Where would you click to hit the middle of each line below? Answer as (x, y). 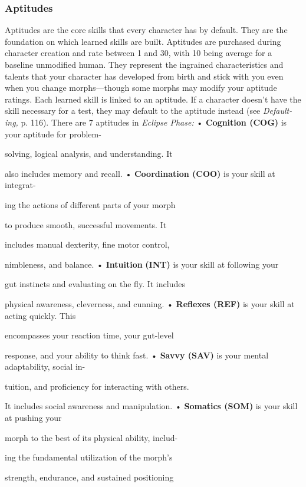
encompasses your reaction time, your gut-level (89, 335)
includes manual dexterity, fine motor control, (87, 244)
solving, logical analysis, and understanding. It (89, 154)
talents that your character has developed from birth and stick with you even (144, 76)
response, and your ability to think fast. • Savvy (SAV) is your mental (137, 355)
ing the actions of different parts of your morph (90, 204)
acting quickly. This (40, 315)
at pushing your (33, 418)
